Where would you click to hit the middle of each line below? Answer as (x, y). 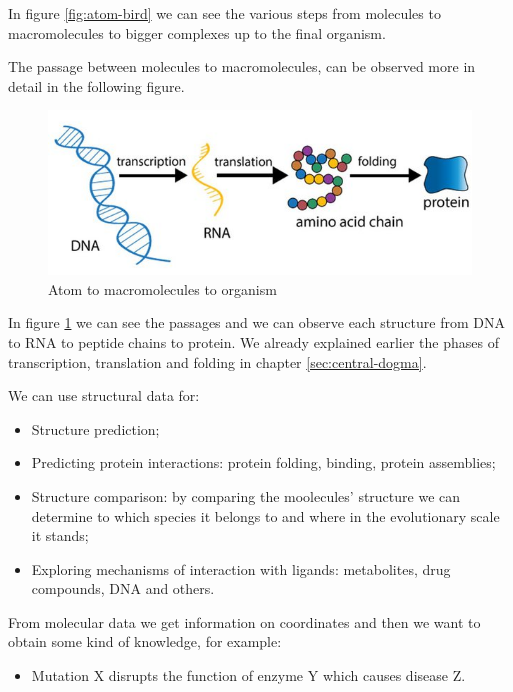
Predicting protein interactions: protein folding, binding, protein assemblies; (263, 462)
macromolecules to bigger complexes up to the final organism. (197, 32)
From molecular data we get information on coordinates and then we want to (244, 621)
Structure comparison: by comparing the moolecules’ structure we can (246, 495)
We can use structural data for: (104, 395)
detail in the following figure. (96, 85)
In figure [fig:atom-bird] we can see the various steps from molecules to (224, 13)
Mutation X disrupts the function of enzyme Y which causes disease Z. (248, 675)
